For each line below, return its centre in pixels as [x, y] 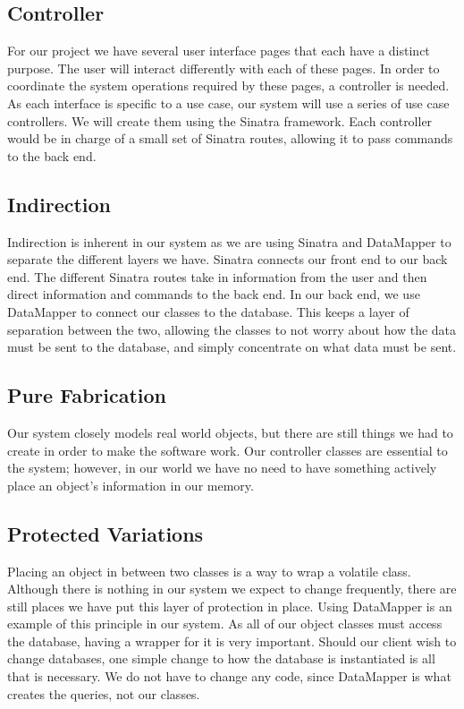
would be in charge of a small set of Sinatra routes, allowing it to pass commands [230, 138]
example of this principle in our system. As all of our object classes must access [225, 624]
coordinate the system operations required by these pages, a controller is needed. [228, 85]
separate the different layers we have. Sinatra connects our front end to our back [228, 259]
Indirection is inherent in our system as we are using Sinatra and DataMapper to [229, 241]
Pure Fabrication [87, 395]
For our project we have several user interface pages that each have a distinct [219, 51]
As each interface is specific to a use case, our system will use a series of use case [228, 103]
